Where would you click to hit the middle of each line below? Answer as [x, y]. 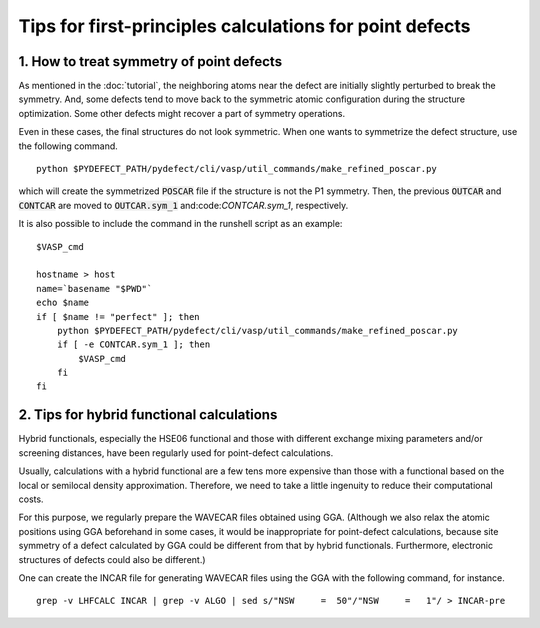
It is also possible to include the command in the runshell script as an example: [180, 224]
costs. [31, 499]
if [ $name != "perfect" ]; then [118, 316]
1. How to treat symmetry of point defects [150, 61]
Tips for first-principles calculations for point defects [244, 26]
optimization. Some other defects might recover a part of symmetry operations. [181, 113]
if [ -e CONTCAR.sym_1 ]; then [133, 344]
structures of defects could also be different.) [112, 559]
